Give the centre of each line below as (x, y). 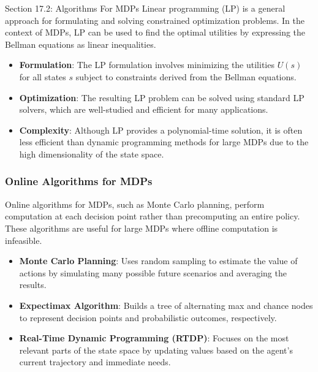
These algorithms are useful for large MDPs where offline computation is (142, 228)
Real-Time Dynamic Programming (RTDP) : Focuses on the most (154, 338)
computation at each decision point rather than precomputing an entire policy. (153, 216)
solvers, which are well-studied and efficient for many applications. (144, 109)
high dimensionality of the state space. (92, 154)
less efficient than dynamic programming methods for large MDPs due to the (164, 142)
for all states (43, 76)
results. (33, 285)
